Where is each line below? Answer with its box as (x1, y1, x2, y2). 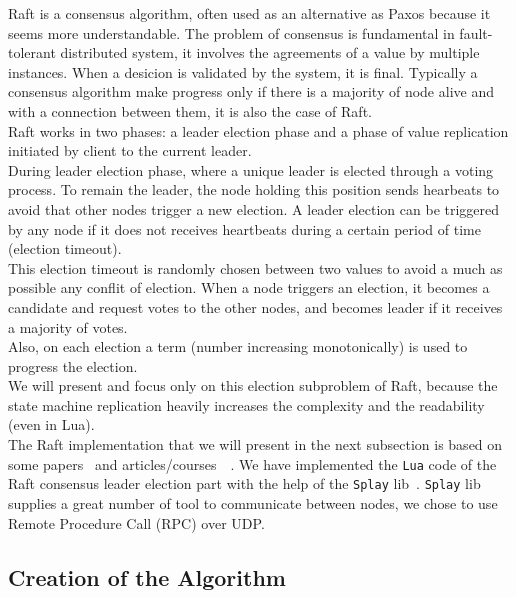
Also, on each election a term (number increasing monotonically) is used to (8, 336, 468, 357)
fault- (459, 22, 493, 43)
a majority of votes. (8, 316, 128, 337)
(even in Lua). (8, 414, 95, 435)
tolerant (8, 42, 56, 63)
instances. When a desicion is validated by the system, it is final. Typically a (8, 61, 478, 82)
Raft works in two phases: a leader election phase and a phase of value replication (8, 120, 509, 141)
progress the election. (8, 355, 138, 376)
